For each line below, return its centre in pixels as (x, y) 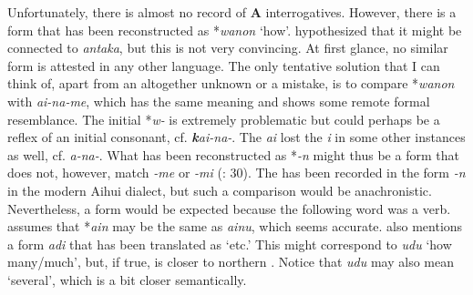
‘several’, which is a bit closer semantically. (127, 279)
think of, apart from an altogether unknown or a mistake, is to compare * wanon (231, 83)
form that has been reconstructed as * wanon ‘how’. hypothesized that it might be (235, 30)
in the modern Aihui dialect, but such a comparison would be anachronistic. (220, 190)
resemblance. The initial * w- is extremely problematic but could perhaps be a (224, 119)
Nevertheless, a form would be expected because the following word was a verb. (229, 208)
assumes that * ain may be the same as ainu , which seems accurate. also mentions (235, 226)
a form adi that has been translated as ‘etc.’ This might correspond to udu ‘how (230, 244)
